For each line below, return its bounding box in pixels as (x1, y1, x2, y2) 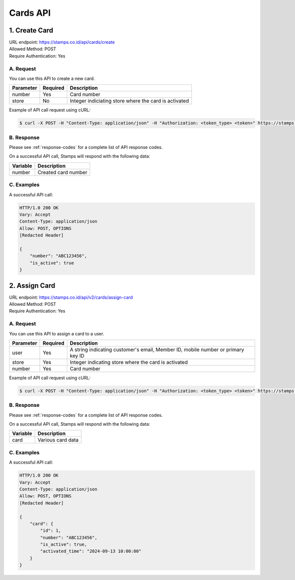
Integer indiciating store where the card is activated (69, 98, 189, 105)
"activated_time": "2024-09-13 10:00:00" (40, 548, 142, 554)
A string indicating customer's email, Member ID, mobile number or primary (69, 346, 244, 353)
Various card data (37, 436, 79, 443)
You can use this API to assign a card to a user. (9, 330, 104, 336)
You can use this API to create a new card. (9, 75, 95, 81)
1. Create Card (9, 26, 54, 35)
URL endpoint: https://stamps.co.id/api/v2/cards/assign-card (9, 294, 133, 300)
